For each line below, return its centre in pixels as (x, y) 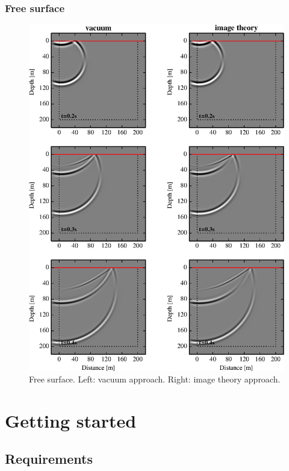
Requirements (49, 459)
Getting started (71, 420)
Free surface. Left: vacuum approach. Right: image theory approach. (155, 379)
